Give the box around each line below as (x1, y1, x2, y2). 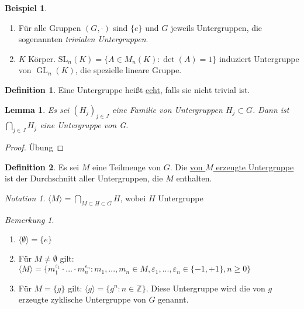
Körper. (28, 52, 56, 64)
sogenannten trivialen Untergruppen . (18, 33, 148, 45)
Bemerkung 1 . (5, 213, 54, 225)
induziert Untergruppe (219, 52, 299, 64)
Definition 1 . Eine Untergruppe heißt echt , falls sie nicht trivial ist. (5, 83, 250, 95)
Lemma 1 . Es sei (5, 103, 70, 115)
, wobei (120, 191, 146, 204)
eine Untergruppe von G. (40, 119, 129, 131)
